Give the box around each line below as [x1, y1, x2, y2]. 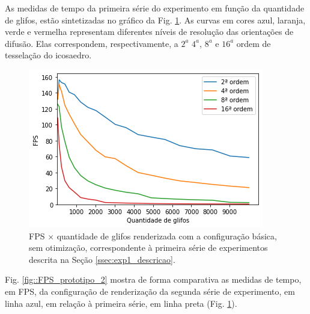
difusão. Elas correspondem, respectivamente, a [5, 37, 178, 49]
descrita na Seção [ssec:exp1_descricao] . [29, 253, 175, 265]
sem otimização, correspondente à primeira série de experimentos [29, 241, 268, 254]
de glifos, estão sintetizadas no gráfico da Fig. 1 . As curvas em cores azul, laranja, [5, 13, 306, 26]
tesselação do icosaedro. [5, 49, 92, 61]
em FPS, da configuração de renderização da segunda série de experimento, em [5, 285, 295, 297]
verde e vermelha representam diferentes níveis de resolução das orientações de [5, 25, 294, 38]
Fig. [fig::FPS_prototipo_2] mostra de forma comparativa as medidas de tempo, [5, 273, 302, 286]
